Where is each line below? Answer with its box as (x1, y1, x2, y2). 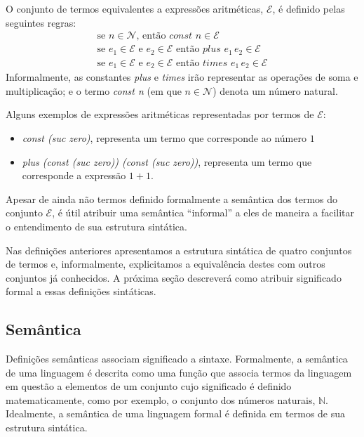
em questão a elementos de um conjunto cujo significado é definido (6, 379, 292, 393)
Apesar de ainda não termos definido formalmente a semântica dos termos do (6, 191, 338, 206)
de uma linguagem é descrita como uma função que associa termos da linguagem (6, 365, 352, 379)
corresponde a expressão (22, 168, 126, 183)
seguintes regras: (6, 15, 76, 30)
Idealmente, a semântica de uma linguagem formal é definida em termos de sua (6, 406, 346, 421)
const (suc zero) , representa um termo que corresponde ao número (22, 130, 306, 145)
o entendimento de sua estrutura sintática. (6, 218, 187, 233)
